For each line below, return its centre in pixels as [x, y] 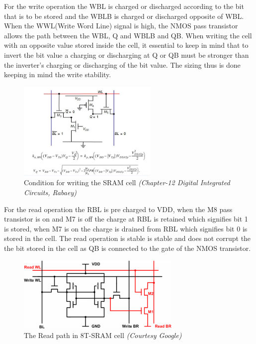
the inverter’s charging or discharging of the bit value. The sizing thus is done [122, 64]
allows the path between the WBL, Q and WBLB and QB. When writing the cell [128, 35]
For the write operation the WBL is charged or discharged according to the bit [124, 6]
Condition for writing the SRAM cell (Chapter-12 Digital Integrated [127, 182]
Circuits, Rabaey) [50, 192]
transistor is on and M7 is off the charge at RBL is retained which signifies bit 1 [126, 219]
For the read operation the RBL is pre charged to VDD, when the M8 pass [118, 209]
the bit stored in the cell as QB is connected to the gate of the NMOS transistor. [128, 248]
